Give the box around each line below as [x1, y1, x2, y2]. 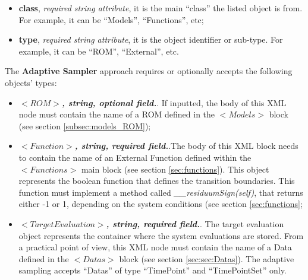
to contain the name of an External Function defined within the [18, 151, 252, 163]
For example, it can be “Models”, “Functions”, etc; [18, 13, 204, 26]
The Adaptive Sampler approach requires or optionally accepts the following [5, 65, 293, 77]
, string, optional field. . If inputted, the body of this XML [62, 96, 287, 109]
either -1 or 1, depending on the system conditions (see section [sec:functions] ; [18, 198, 303, 210]
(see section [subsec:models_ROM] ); [18, 119, 151, 132]
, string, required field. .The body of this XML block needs [74, 139, 298, 152]
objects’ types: [5, 76, 57, 88]
